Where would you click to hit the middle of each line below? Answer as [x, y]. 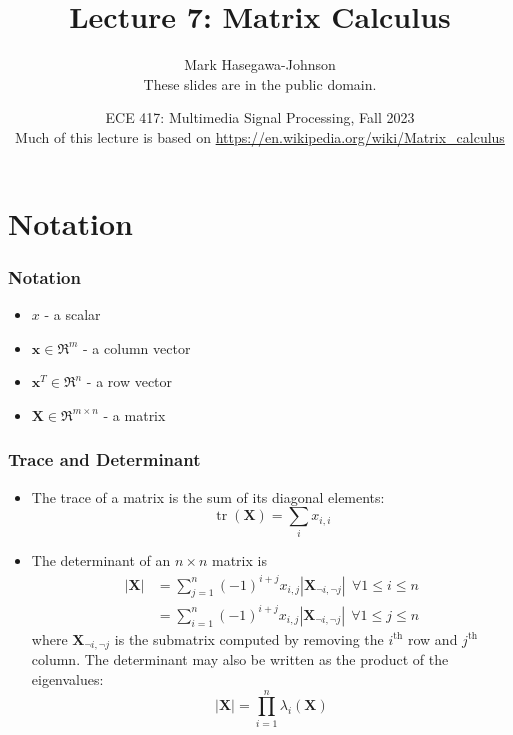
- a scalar [72, 313]
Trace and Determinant [104, 459]
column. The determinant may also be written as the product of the [240, 659]
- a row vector [129, 381]
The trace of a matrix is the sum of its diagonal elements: [208, 496]
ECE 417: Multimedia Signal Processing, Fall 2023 [260, 117]
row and [432, 638]
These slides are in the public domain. [260, 83]
